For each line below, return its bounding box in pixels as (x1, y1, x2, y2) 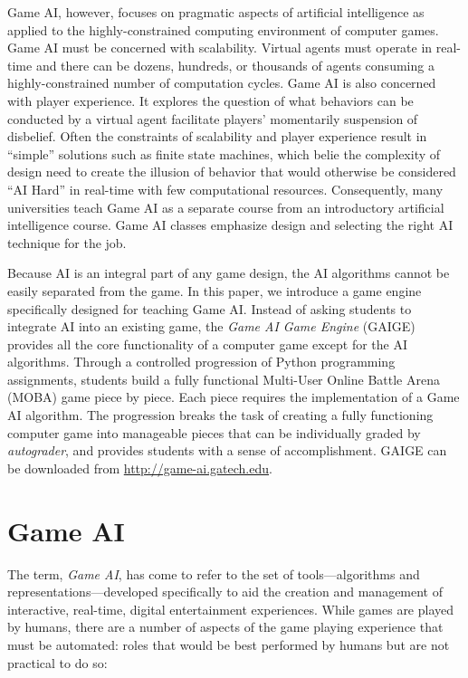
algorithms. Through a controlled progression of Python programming (7, 352, 396, 371)
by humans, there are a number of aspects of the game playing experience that (7, 617, 444, 636)
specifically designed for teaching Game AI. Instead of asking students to (7, 299, 412, 318)
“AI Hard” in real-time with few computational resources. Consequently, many (7, 179, 444, 198)
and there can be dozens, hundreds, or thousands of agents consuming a (35, 55, 435, 74)
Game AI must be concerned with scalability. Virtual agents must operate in (7, 38, 433, 57)
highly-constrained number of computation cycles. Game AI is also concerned (7, 73, 436, 92)
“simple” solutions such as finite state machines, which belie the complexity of (7, 144, 441, 163)
